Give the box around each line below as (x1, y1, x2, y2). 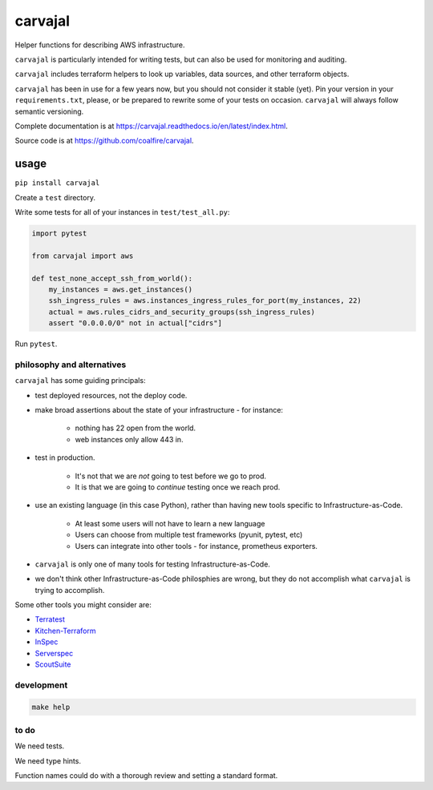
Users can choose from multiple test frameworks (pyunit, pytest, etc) (75, 530, 303, 540)
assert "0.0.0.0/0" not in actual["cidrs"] (48, 319, 222, 328)
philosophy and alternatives (14, 359, 127, 370)
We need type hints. (14, 756, 82, 765)
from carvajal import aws (31, 251, 134, 260)
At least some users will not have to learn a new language (75, 518, 265, 528)
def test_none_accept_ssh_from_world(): (31, 273, 192, 283)
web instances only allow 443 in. (75, 434, 184, 444)
